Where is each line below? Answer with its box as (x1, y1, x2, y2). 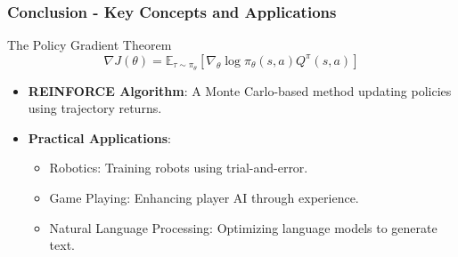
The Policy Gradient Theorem (7, 36, 172, 54)
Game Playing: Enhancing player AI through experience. (49, 189, 359, 207)
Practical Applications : (28, 128, 171, 147)
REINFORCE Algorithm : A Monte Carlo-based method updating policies (28, 81, 452, 100)
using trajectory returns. (28, 99, 162, 117)
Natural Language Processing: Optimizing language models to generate (49, 218, 438, 237)
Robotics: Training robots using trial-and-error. (49, 158, 308, 177)
